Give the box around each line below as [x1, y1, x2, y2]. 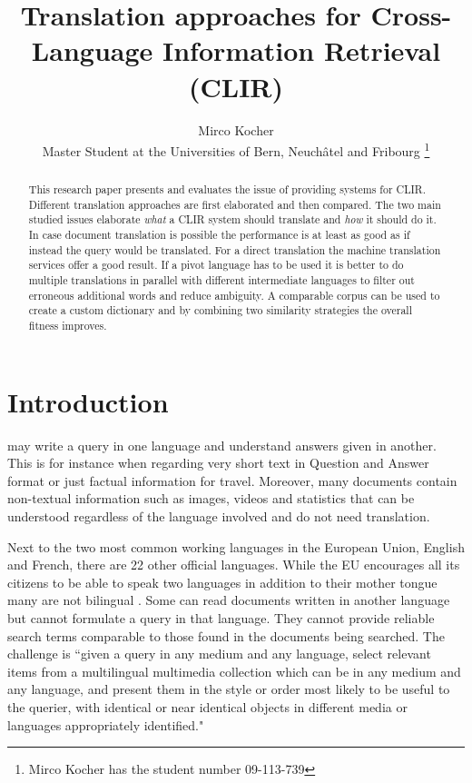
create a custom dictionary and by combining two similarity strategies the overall [28, 302, 412, 318]
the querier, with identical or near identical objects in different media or [7, 697, 408, 716]
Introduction [7, 382, 169, 420]
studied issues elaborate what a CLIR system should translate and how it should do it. [28, 212, 437, 227]
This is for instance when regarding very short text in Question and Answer [7, 453, 429, 472]
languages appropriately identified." [7, 715, 204, 734]
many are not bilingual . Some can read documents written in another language [7, 590, 450, 610]
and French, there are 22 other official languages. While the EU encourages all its [7, 555, 460, 574]
